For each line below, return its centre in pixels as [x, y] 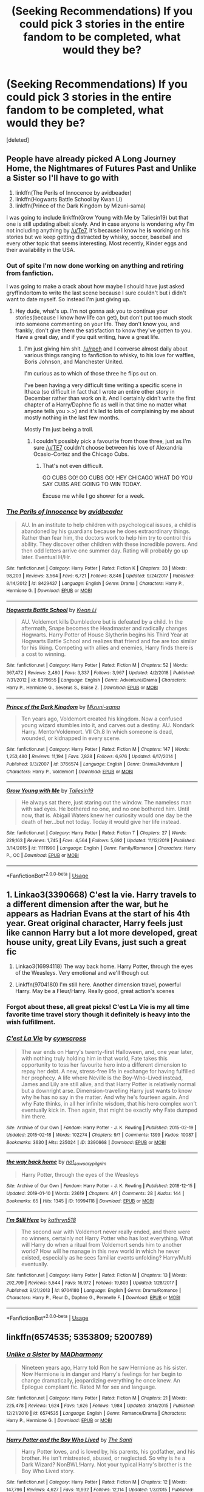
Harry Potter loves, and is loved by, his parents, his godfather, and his [108, 1451]
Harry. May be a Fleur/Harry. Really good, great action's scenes [95, 991]
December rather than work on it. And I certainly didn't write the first [110, 398]
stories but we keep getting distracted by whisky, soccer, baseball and [94, 237]
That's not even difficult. [73, 466]
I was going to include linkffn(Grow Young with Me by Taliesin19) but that [97, 217]
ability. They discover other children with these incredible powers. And [109, 544]
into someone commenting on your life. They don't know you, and [97, 324]
